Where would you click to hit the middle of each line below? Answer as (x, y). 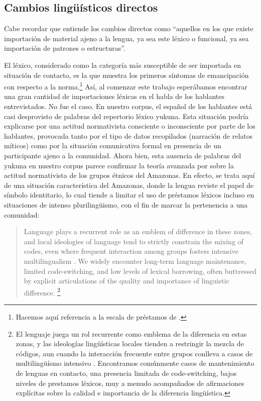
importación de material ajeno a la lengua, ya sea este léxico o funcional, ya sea (126, 38)
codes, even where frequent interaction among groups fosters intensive (131, 251)
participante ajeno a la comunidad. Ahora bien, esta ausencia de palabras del (123, 155)
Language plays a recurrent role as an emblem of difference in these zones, (138, 231)
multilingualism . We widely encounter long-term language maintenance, (135, 261)
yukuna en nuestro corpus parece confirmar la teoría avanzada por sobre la (119, 165)
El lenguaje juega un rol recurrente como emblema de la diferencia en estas (131, 333)
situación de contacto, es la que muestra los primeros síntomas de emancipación (126, 75)
